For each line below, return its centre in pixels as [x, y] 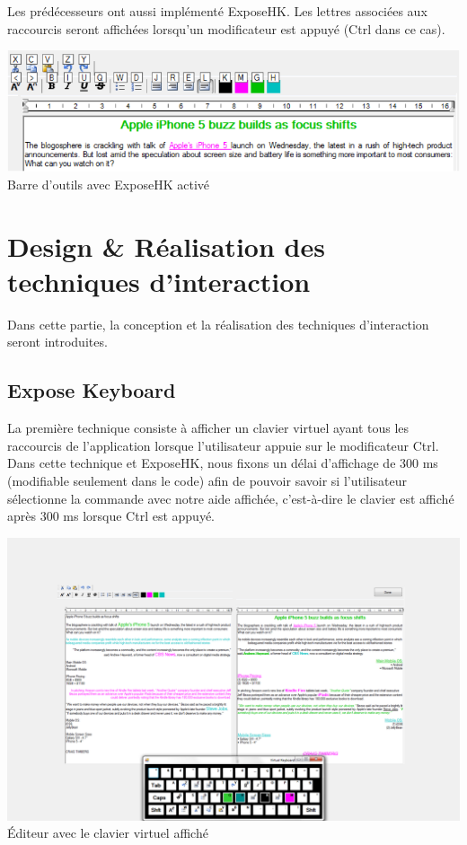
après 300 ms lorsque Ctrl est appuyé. [111, 516]
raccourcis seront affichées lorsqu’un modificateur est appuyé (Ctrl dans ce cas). [226, 28]
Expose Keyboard [92, 390]
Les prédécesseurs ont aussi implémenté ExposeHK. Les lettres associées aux [217, 11]
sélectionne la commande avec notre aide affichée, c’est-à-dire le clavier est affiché [231, 498]
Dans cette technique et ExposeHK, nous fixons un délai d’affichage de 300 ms [223, 463]
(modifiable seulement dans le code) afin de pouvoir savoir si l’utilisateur [207, 480]
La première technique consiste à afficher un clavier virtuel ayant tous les [208, 428]
